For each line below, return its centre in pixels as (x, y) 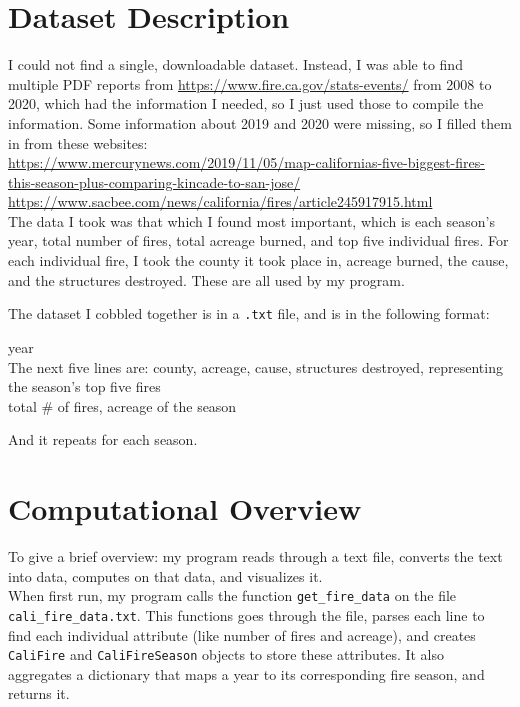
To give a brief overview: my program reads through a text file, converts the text (255, 556)
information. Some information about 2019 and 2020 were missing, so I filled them (260, 122)
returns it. (39, 693)
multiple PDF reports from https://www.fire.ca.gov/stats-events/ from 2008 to (250, 83)
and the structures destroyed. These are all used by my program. (206, 279)
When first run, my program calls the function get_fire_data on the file (232, 595)
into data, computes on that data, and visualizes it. (165, 575)
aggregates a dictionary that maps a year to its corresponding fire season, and (246, 673)
